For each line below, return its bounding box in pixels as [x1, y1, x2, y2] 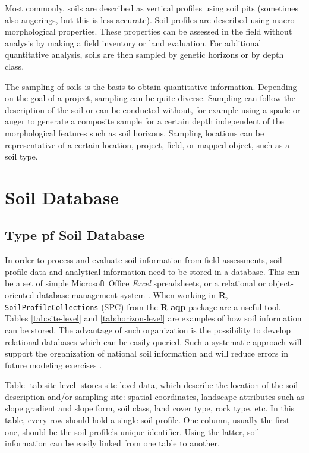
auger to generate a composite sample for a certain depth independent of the [5, 115, 284, 127]
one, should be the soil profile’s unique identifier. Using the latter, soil [5, 425, 260, 438]
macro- [272, 13, 298, 26]
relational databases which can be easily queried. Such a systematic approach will [5, 335, 302, 348]
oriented [5, 289, 34, 301]
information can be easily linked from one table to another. [5, 437, 220, 449]
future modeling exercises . [5, 358, 102, 371]
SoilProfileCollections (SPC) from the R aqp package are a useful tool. [5, 300, 281, 313]
